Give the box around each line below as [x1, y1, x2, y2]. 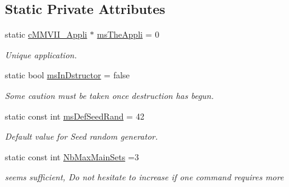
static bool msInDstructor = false [5, 69, 130, 81]
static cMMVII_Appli [5, 28, 87, 41]
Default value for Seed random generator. [5, 130, 158, 143]
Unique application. [5, 48, 77, 61]
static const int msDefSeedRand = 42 [5, 109, 144, 122]
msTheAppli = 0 [97, 28, 160, 41]
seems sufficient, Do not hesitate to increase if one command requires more [5, 171, 284, 183]
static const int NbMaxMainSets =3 [5, 150, 139, 163]
